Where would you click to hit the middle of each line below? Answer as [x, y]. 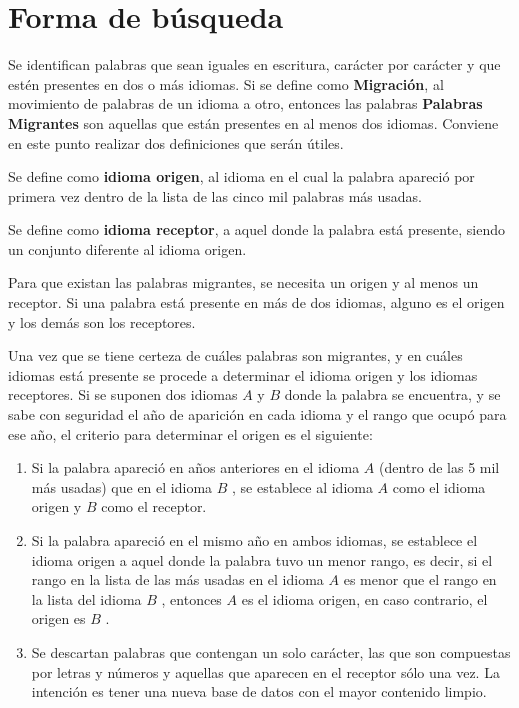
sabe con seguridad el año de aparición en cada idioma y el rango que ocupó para [257, 414]
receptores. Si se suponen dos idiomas [123, 394]
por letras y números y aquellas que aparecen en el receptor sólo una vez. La [265, 671]
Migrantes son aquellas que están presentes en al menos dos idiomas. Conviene [253, 122]
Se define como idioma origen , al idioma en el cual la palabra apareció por [241, 176]
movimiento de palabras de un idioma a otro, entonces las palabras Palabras [245, 103]
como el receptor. [154, 506]
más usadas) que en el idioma [122, 486]
